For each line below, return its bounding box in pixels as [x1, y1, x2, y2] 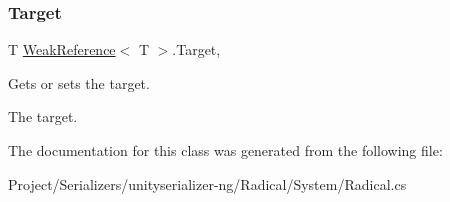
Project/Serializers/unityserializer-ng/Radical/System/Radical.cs [8, 173, 407, 194]
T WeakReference [8, 39, 116, 60]
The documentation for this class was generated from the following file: [8, 140, 443, 160]
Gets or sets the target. [8, 72, 150, 93]
